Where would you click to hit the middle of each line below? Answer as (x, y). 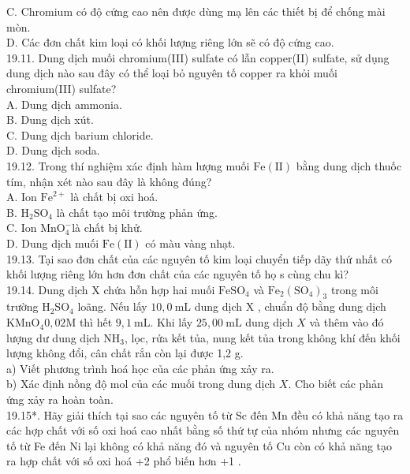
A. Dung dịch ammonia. (64, 104)
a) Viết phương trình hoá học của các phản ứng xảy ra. (140, 368)
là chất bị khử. (107, 228)
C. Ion (22, 228)
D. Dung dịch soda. (53, 150)
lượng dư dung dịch (53, 337)
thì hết (96, 322)
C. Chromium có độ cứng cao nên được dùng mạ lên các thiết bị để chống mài (196, 11)
